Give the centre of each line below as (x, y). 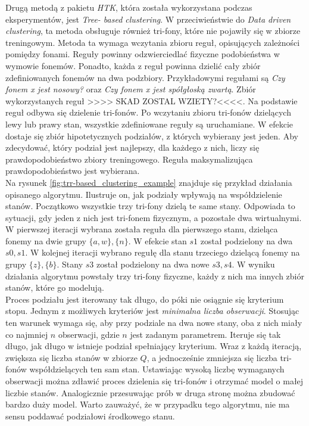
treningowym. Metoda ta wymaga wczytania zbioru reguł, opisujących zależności (153, 42)
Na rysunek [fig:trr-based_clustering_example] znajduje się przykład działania (149, 182)
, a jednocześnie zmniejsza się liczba (212, 357)
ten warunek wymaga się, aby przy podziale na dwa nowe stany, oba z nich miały (154, 323)
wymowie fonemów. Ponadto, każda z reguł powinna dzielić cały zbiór (133, 65)
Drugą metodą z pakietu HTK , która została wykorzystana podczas (129, 7)
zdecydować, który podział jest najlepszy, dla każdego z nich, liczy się (132, 147)
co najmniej (27, 334)
